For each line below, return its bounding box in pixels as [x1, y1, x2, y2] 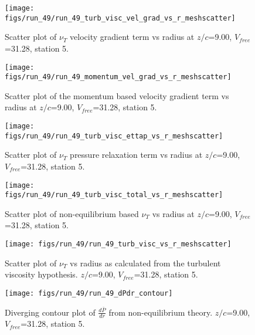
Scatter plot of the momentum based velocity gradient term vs [5, 89, 229, 101]
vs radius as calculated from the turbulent [70, 256, 221, 269]
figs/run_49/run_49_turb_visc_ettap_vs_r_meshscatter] [5, 131, 223, 140]
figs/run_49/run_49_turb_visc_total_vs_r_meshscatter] [5, 191, 223, 199]
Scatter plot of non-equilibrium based [5, 207, 139, 219]
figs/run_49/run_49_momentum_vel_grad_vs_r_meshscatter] [5, 73, 232, 82]
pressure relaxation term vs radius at [70, 148, 203, 161]
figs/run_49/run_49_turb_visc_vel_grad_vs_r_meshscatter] [5, 13, 236, 22]
